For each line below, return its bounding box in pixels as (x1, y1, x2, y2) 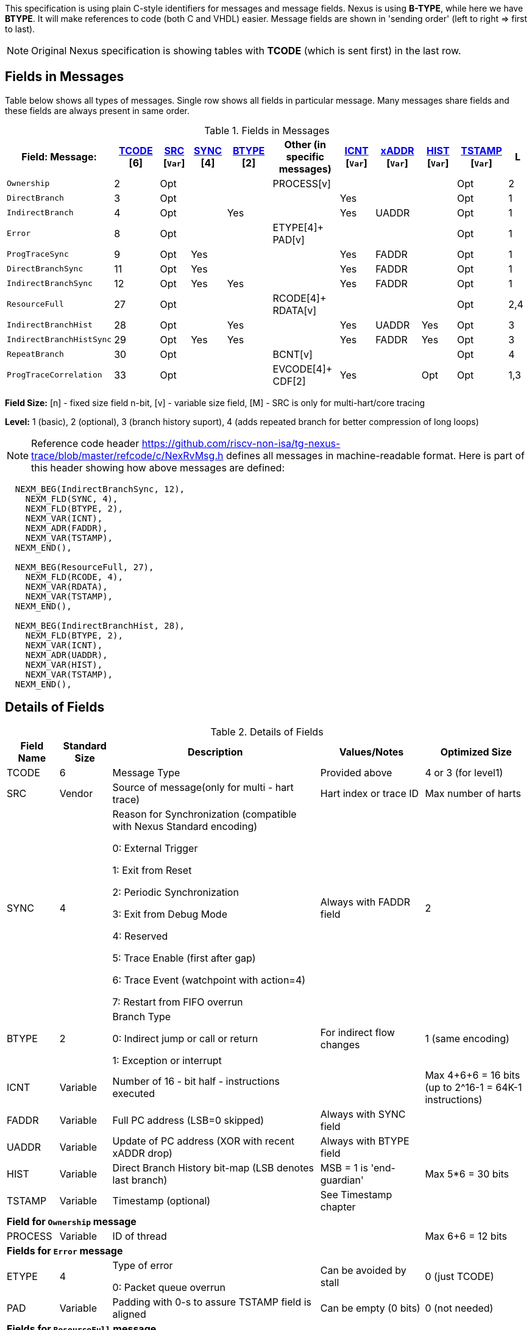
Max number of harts (425, 787, 521, 799)
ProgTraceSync (7, 249, 69, 259)
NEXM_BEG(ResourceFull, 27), (15, 562, 154, 572)
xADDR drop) (112, 1146, 172, 1159)
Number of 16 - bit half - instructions (112, 1074, 280, 1087)
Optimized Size (440, 745, 512, 758)
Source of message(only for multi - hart (112, 781, 294, 793)
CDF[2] (272, 374, 306, 387)
